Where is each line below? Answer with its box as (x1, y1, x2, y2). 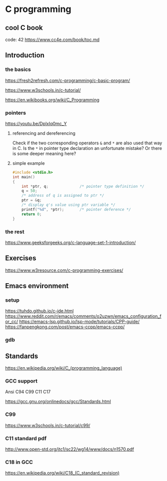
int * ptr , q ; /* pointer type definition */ (21, 184, 145, 189)
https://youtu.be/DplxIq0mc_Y (5, 120, 67, 126)
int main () (12, 174, 35, 179)
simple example (12, 160, 45, 166)
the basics (5, 66, 31, 73)
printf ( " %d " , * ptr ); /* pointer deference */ (21, 207, 131, 212)
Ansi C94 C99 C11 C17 (5, 389, 51, 395)
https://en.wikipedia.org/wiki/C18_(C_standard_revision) (5, 470, 120, 476)
